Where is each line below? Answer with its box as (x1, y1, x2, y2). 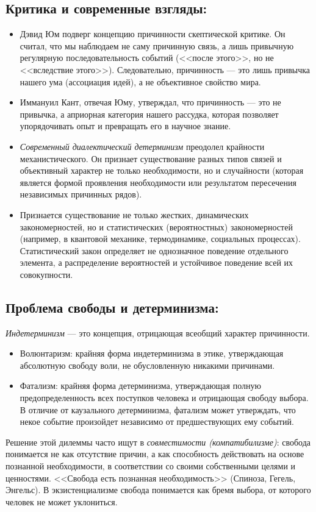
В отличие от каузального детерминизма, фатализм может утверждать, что (20, 403, 296, 416)
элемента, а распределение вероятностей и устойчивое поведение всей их (20, 256, 293, 269)
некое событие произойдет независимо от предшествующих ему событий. (20, 415, 294, 428)
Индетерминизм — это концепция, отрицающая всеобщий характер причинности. (5, 326, 310, 339)
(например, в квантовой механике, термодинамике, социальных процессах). (20, 232, 301, 245)
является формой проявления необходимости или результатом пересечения (20, 176, 296, 188)
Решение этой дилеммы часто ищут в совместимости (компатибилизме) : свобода (5, 435, 311, 448)
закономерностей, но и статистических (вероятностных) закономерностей (20, 220, 293, 233)
